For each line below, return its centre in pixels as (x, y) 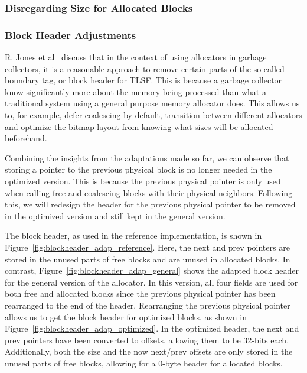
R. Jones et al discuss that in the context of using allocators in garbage (136, 57)
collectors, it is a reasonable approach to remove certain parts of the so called (145, 68)
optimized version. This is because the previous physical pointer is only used (143, 181)
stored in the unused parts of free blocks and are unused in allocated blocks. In (148, 259)
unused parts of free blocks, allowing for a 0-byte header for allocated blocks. (144, 363)
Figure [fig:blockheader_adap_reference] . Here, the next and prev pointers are (147, 247)
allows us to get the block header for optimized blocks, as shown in (126, 317)
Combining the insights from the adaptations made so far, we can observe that (147, 158)
